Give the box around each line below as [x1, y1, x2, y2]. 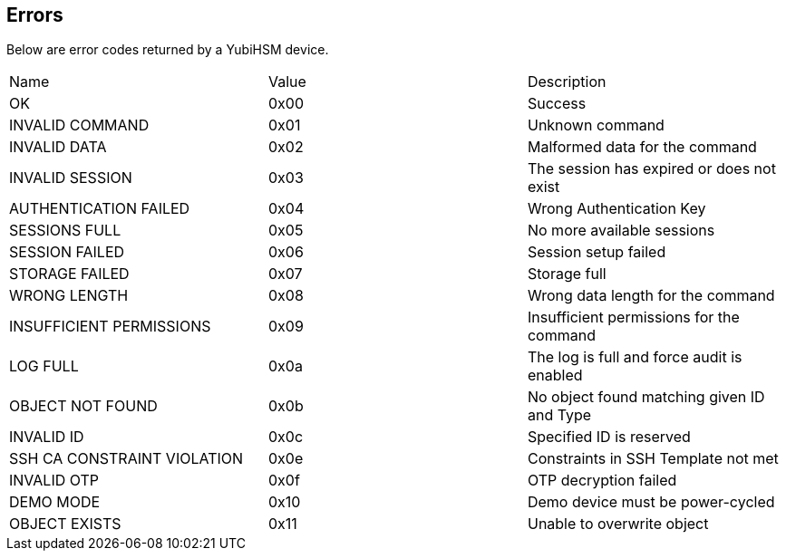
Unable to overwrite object [527, 515, 709, 534]
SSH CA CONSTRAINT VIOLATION [9, 449, 244, 468]
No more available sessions [527, 221, 715, 240]
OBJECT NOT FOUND [9, 397, 158, 416]
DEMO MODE [9, 493, 101, 512]
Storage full [527, 265, 606, 284]
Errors [6, 4, 63, 26]
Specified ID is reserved [527, 428, 691, 447]
